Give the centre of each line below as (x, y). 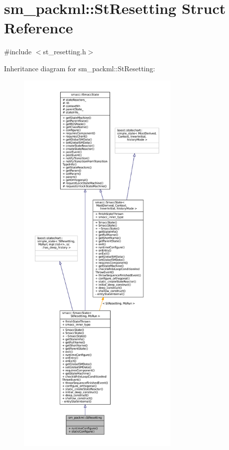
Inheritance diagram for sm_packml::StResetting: (80, 68)
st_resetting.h (64, 52)
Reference (39, 28)
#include (18, 52)
